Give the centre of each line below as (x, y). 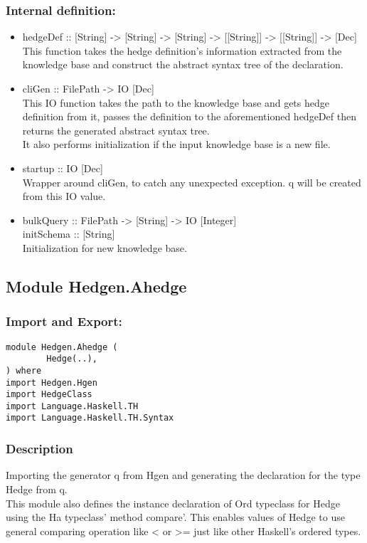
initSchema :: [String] (69, 234)
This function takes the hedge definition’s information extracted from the (182, 50)
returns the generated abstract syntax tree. (116, 130)
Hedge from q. (37, 489)
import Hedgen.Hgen (52, 383)
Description (39, 449)
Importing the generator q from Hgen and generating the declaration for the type (183, 475)
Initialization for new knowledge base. (105, 247)
